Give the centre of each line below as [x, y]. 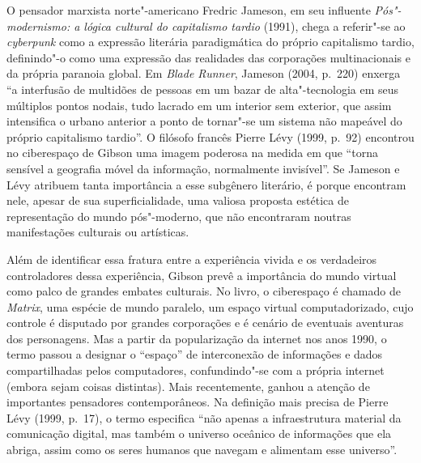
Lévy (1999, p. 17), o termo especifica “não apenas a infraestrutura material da [204, 417]
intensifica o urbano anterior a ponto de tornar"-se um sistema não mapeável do [204, 121]
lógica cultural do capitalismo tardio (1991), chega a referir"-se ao [245, 25]
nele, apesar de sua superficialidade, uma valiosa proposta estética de [178, 200]
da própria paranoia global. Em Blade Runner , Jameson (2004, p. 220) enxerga [204, 73]
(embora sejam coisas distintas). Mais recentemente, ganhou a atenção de [188, 386]
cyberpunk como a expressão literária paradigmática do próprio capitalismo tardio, [210, 42]
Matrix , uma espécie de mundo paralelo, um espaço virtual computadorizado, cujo [210, 306]
